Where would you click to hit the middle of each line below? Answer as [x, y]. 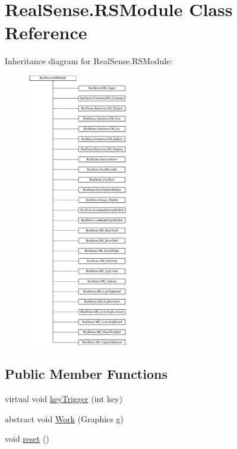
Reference [46, 32]
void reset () [27, 439]
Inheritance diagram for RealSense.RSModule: [89, 61]
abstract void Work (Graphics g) [64, 418]
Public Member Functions [86, 374]
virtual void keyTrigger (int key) [64, 399]
